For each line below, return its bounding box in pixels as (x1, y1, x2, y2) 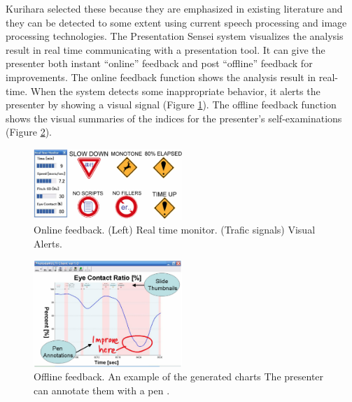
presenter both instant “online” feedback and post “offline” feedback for (6, 56, 313, 71)
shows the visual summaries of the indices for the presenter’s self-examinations (6, 110, 342, 125)
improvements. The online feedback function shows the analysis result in (6, 69, 316, 84)
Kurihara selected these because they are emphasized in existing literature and (6, 1, 343, 15)
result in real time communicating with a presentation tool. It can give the (6, 42, 325, 57)
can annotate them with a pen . (34, 382, 170, 397)
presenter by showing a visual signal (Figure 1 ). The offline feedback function (6, 97, 337, 112)
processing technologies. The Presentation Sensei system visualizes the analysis (6, 29, 344, 43)
